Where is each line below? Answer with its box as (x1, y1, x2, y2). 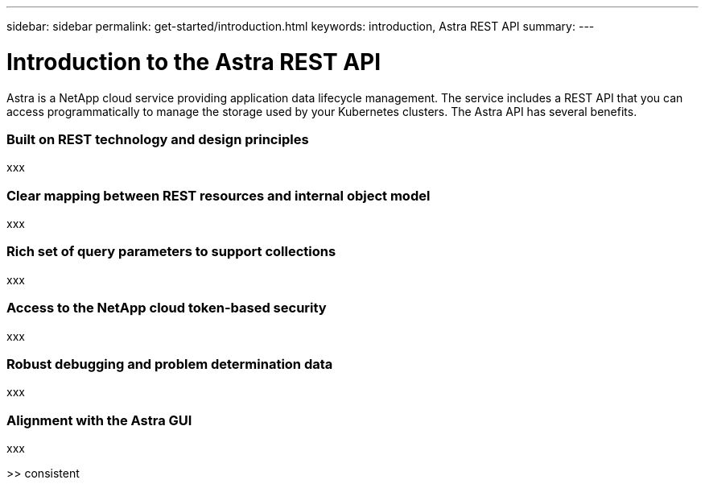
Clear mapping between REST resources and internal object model (6, 187, 431, 204)
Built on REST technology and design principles (6, 130, 309, 147)
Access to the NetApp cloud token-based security (6, 300, 327, 316)
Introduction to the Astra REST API (6, 48, 381, 76)
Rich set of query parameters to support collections (6, 243, 336, 260)
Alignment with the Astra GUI (6, 412, 192, 428)
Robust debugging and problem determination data (6, 355, 333, 372)
